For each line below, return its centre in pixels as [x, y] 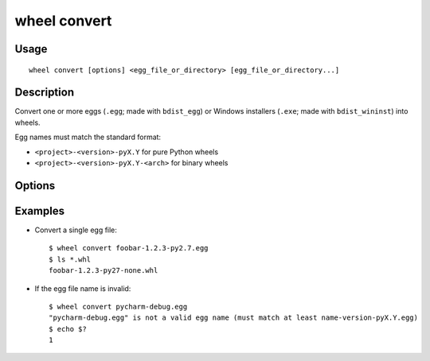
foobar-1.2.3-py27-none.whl [104, 271]
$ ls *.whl [70, 259]
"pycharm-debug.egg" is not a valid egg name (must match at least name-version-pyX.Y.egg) [233, 318]
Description [45, 93]
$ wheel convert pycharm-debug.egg [118, 307]
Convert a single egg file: [76, 230]
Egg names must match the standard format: [88, 137]
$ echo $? [68, 329]
